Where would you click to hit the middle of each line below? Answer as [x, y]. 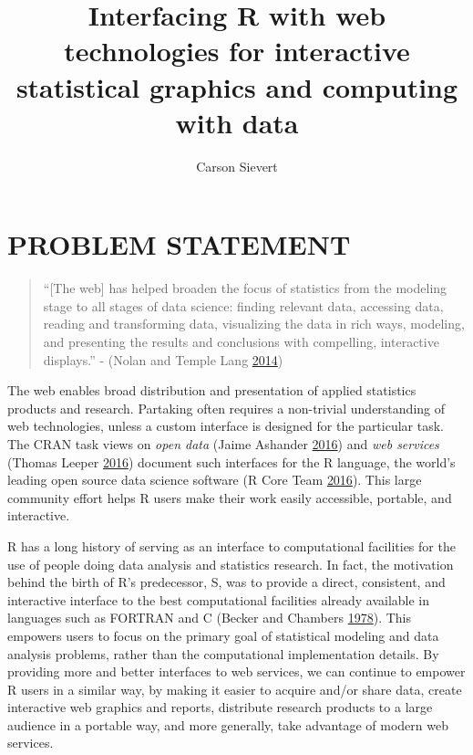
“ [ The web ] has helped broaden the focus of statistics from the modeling [245, 288]
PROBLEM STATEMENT [179, 244]
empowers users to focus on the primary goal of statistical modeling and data [223, 635]
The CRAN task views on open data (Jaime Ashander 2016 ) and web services [223, 443]
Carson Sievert [237, 166]
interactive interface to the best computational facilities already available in [219, 599]
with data [237, 122]
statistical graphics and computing [237, 86]
